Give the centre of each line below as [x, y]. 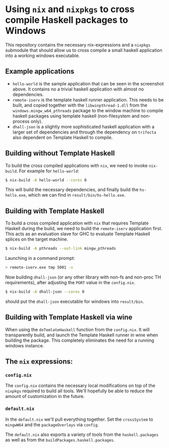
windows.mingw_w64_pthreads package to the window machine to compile [88, 110]
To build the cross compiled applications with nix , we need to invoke [76, 165]
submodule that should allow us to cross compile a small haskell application [84, 50]
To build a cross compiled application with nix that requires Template [77, 223]
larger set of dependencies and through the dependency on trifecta [84, 132]
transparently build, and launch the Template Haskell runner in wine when [82, 335]
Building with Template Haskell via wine [69, 317]
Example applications [40, 72]
